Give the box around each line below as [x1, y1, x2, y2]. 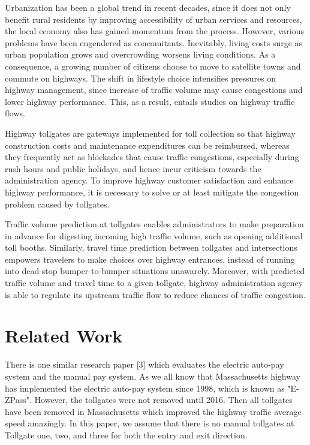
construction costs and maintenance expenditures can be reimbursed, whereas [5, 139, 290, 151]
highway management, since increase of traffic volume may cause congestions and [5, 83, 303, 96]
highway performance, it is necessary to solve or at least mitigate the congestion [5, 185, 299, 198]
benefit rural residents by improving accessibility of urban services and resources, [5, 13, 302, 25]
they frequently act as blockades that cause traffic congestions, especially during [5, 151, 299, 163]
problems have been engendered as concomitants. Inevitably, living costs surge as [5, 36, 303, 49]
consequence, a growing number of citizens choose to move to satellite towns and [5, 59, 301, 72]
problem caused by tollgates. [5, 197, 110, 210]
